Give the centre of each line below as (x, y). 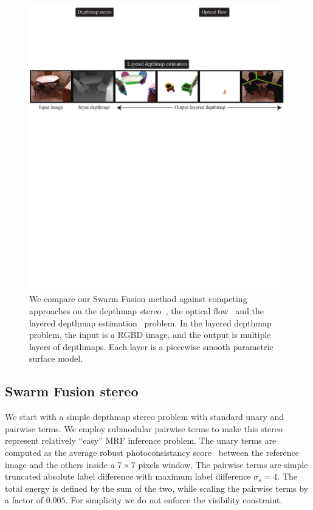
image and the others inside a (60, 464)
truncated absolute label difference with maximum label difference (128, 476)
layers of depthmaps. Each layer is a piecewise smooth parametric (151, 346)
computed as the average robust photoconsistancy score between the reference (152, 453)
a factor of (24, 500)
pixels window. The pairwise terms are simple (223, 464)
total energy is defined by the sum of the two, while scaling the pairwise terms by (157, 488)
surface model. (56, 358)
